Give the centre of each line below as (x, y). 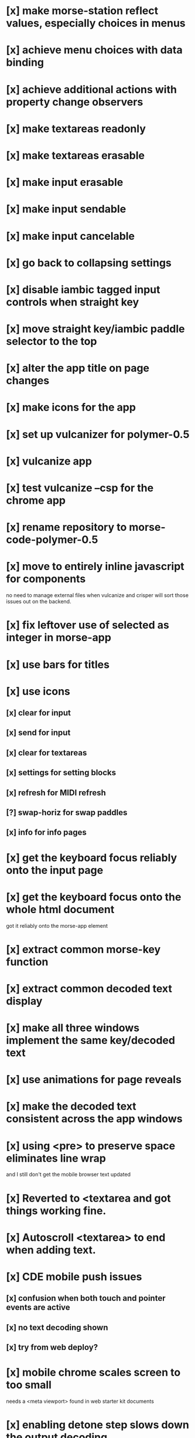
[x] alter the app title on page (78, 368)
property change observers (75, 102)
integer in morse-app (59, 638)
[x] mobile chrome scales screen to (93, 1373)
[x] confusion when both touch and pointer (86, 1298)
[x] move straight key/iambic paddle (96, 329)
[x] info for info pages (46, 832)
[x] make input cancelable (71, 236)
